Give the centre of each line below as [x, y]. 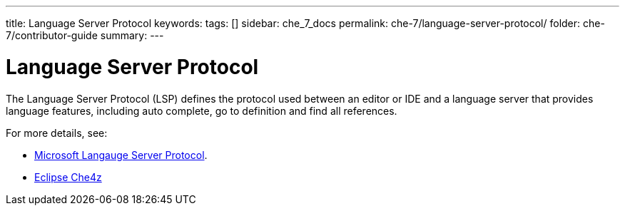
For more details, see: [57, 133]
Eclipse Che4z [68, 177]
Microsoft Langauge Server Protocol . [121, 155]
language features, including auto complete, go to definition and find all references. [202, 110]
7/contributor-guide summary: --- [85, 35]
